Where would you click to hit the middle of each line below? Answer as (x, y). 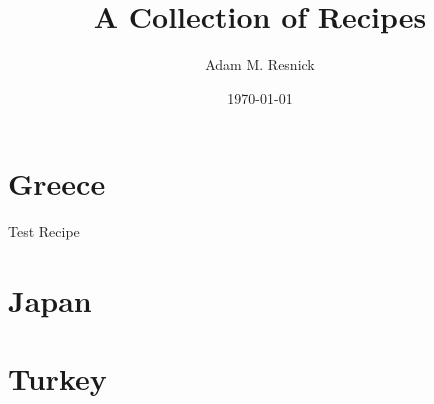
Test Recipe (44, 231)
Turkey (57, 378)
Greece (57, 183)
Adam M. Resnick (260, 64)
